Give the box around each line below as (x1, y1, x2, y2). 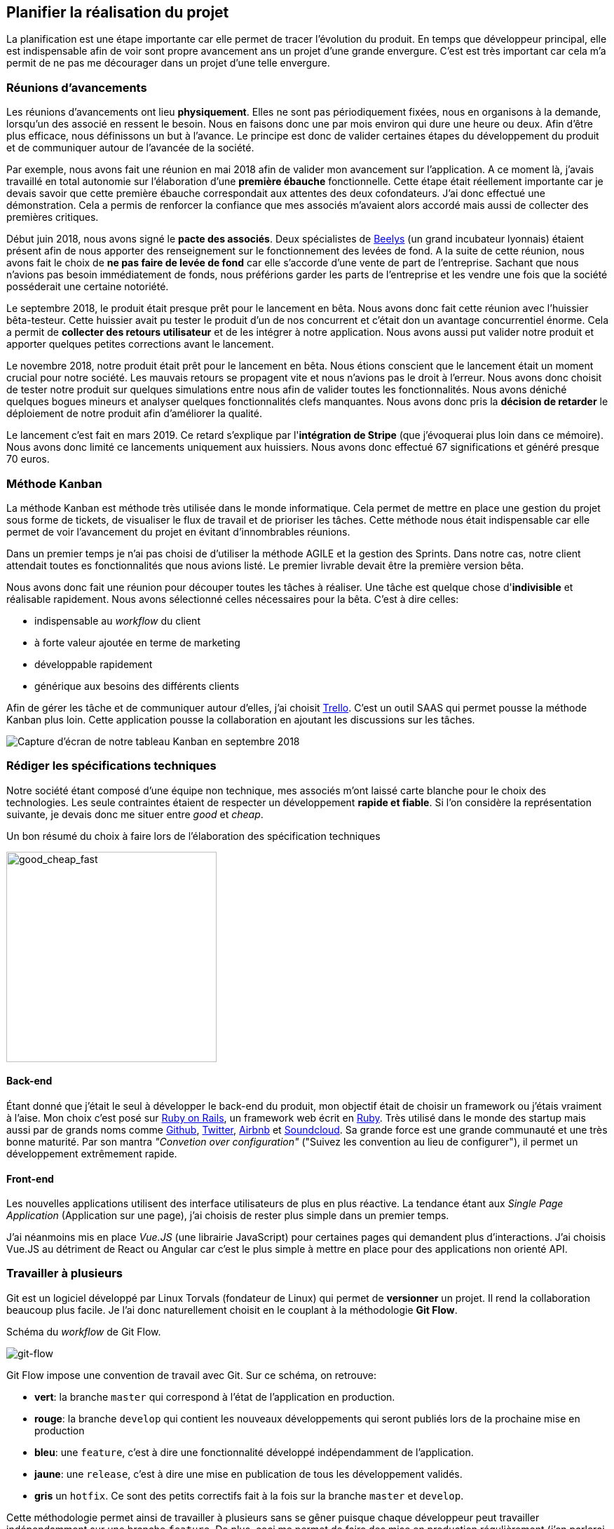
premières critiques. (6, 211, 99, 224)
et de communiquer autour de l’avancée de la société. (6, 142, 254, 154)
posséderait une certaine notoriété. (6, 280, 169, 293)
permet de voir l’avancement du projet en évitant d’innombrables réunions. (6, 525, 350, 538)
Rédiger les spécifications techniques (6, 759, 217, 773)
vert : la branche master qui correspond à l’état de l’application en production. (34, 1390, 395, 1403)
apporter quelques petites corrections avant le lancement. (6, 338, 274, 351)
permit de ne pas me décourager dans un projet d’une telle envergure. (6, 57, 330, 69)
